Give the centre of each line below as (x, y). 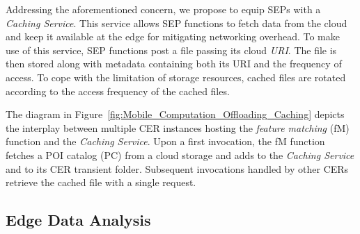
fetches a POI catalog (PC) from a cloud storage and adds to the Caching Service (180, 154)
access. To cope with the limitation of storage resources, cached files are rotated (176, 77)
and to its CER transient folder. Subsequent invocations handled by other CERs (177, 168)
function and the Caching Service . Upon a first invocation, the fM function (165, 141)
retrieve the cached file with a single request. (101, 182)
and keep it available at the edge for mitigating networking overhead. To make (173, 36)
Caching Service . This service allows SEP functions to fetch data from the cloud (177, 23)
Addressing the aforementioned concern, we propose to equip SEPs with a (163, 9)
